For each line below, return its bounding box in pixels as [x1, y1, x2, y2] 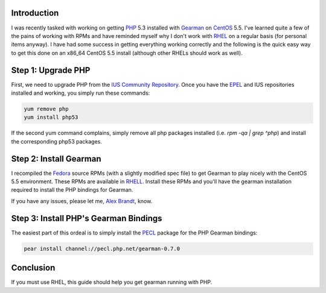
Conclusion [11, 263, 56, 273]
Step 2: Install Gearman [11, 154, 102, 164]
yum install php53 [24, 114, 78, 121]
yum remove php [24, 106, 69, 112]
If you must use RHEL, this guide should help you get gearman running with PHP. [11, 279, 213, 286]
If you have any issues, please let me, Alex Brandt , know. [11, 197, 153, 204]
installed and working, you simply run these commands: [11, 89, 150, 96]
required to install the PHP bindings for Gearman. [11, 186, 133, 194]
